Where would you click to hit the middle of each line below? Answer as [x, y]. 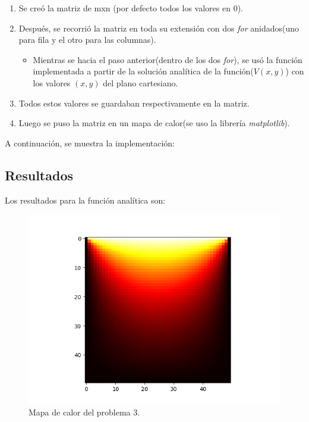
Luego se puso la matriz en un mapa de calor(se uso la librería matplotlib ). [154, 123]
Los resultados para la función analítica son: [85, 200]
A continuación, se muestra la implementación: [90, 143]
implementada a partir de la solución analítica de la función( [143, 71]
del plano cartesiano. [141, 82]
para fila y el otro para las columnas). [87, 40]
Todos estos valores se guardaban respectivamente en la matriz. [134, 103]
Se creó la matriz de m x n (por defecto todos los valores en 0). [131, 8]
